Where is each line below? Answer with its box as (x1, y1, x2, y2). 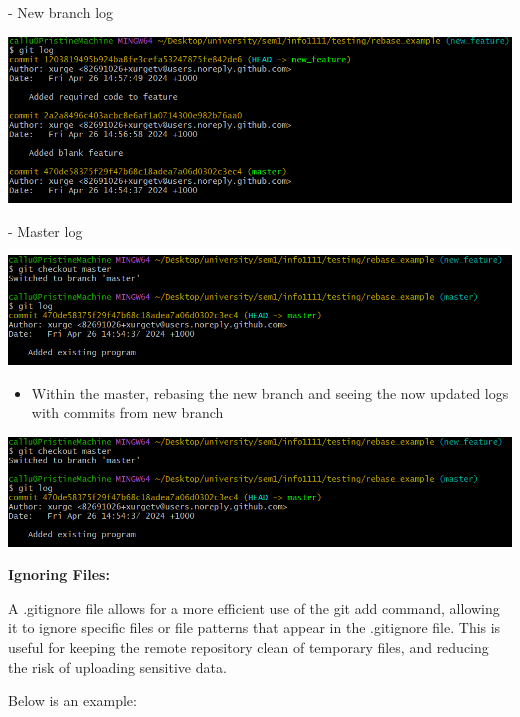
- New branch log (8, 2, 114, 22)
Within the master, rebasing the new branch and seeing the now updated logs (31, 382, 509, 403)
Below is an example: (8, 690, 137, 711)
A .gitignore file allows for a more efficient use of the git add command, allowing (8, 597, 500, 618)
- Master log (8, 220, 83, 241)
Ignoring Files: (8, 564, 110, 585)
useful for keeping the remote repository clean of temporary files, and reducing (8, 636, 489, 657)
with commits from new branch (31, 402, 224, 423)
